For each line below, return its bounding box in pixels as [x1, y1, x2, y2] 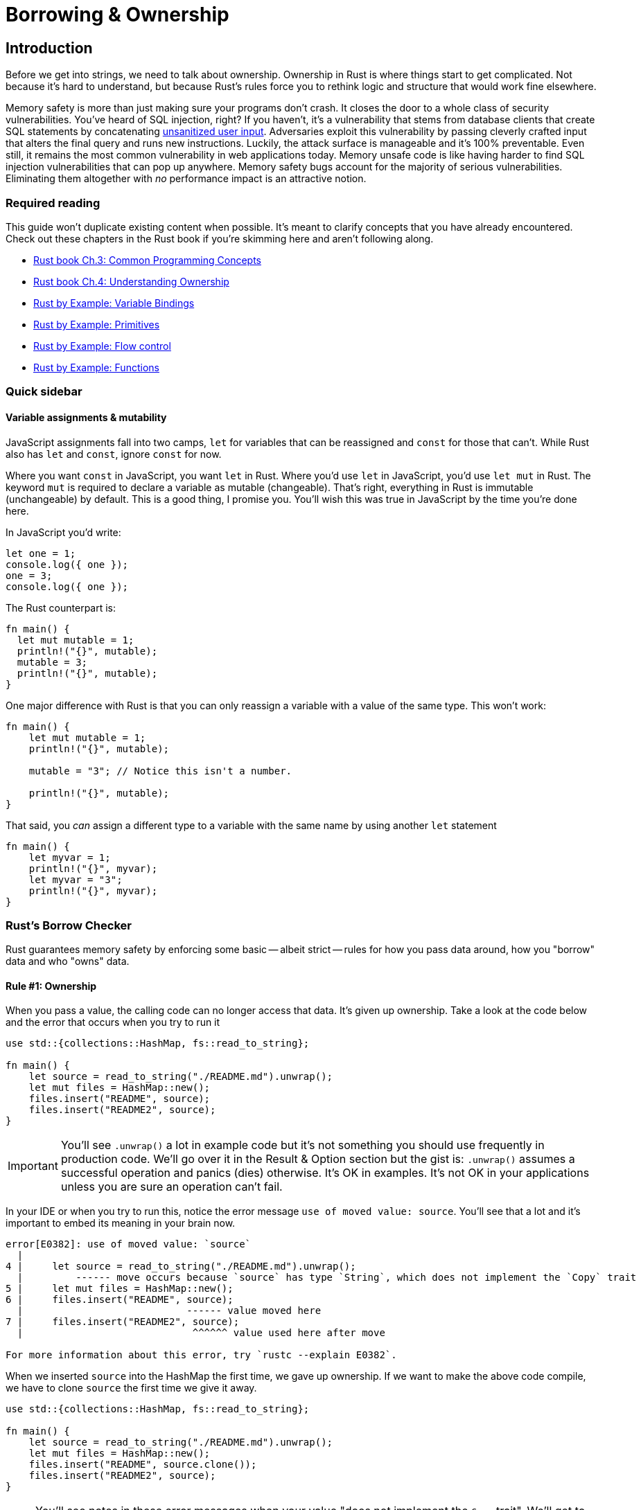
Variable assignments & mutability [6, 411, 167, 423]
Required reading [6, 195, 100, 210]
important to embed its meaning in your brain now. [6, 1217, 236, 1229]
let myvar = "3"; [28, 873, 123, 885]
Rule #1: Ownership [6, 979, 97, 992]
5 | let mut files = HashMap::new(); [6, 1283, 234, 1295]
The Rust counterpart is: [6, 601, 116, 614]
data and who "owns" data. [6, 955, 130, 968]
